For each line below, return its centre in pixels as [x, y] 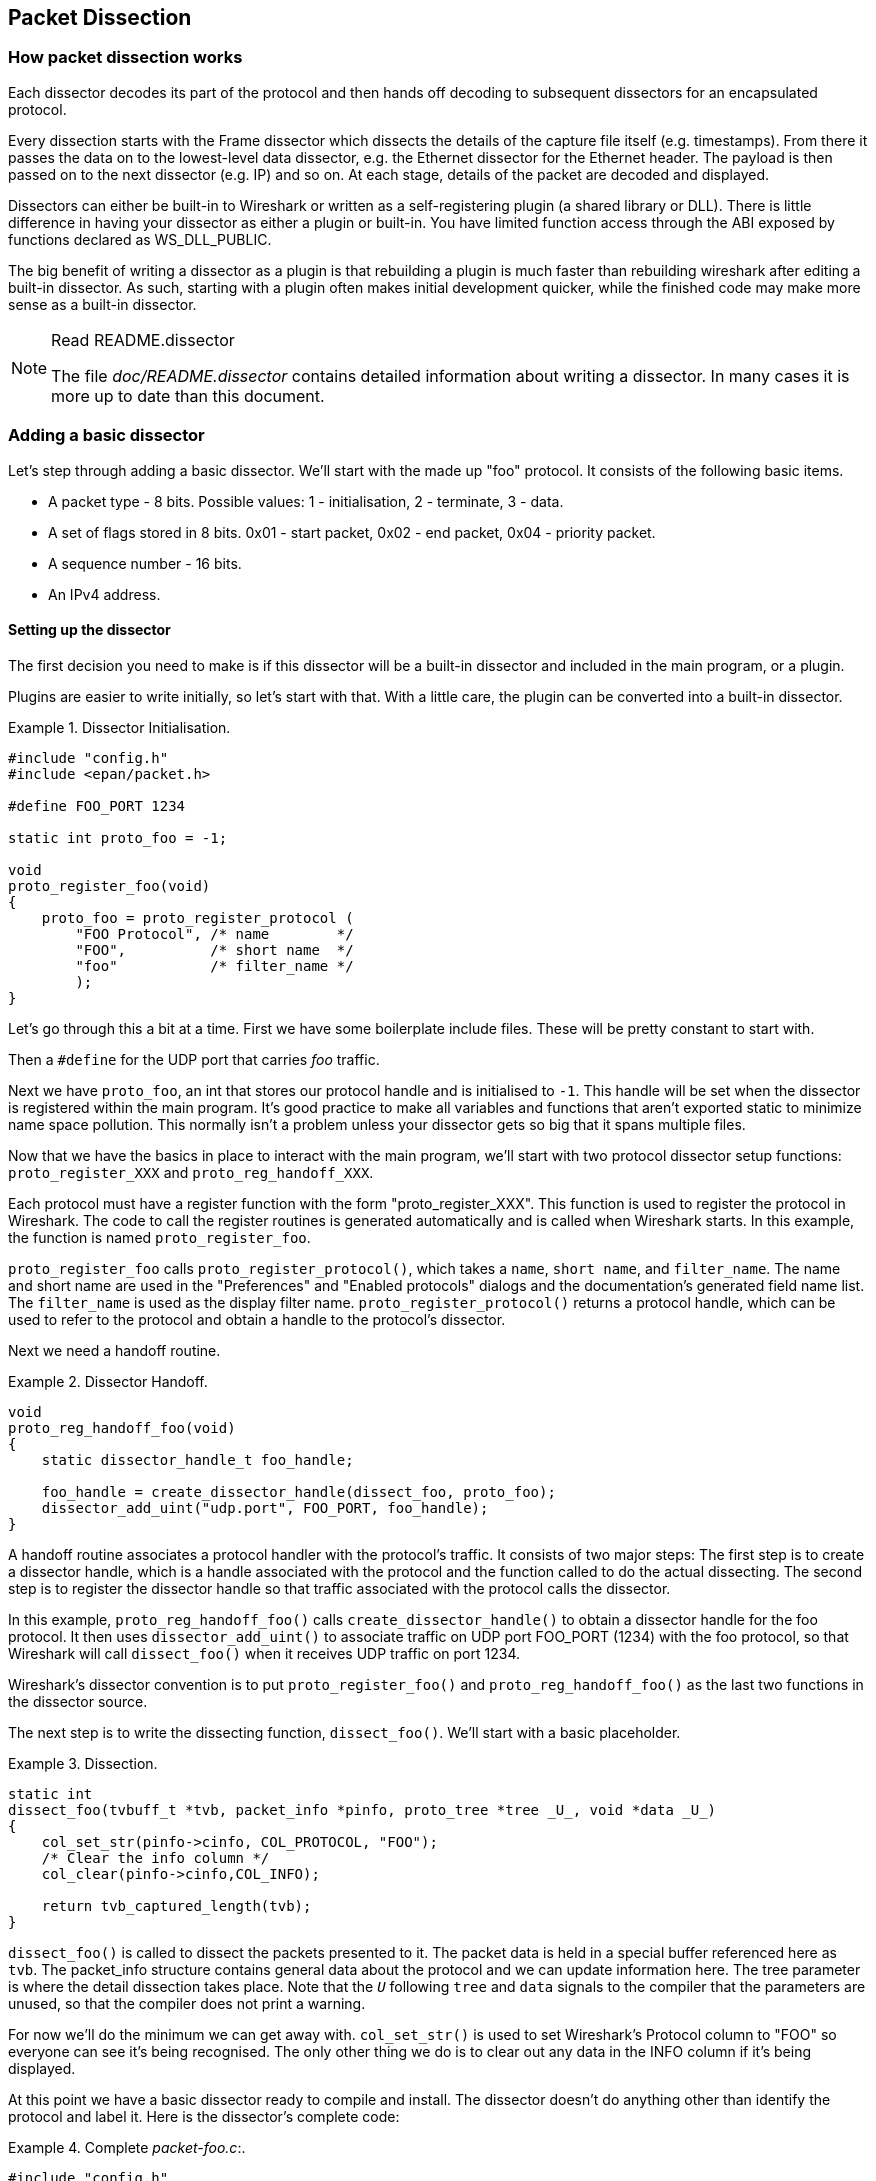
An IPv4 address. [104, 594]
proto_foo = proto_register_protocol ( [197, 917]
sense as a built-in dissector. [102, 304]
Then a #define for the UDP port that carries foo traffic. [194, 1059]
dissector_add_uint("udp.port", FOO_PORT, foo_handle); [265, 1507]
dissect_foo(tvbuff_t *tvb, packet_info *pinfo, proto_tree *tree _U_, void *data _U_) [362, 1809]
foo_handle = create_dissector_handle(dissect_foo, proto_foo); [298, 1491]
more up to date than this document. [188, 395]
